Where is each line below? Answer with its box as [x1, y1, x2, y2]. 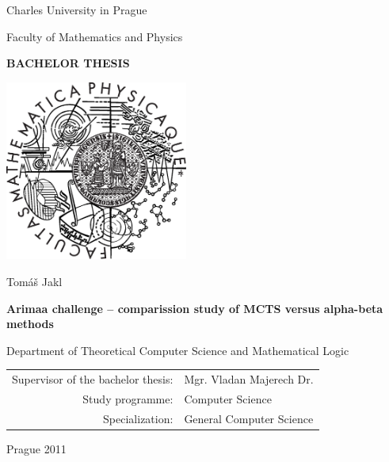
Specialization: [103, 410, 174, 426]
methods [6, 315, 54, 332]
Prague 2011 [6, 440, 67, 456]
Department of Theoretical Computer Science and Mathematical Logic [6, 342, 349, 358]
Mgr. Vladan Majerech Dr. [184, 371, 314, 388]
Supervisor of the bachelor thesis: [12, 371, 174, 388]
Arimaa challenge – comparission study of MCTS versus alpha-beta [6, 300, 383, 316]
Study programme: [82, 391, 174, 407]
